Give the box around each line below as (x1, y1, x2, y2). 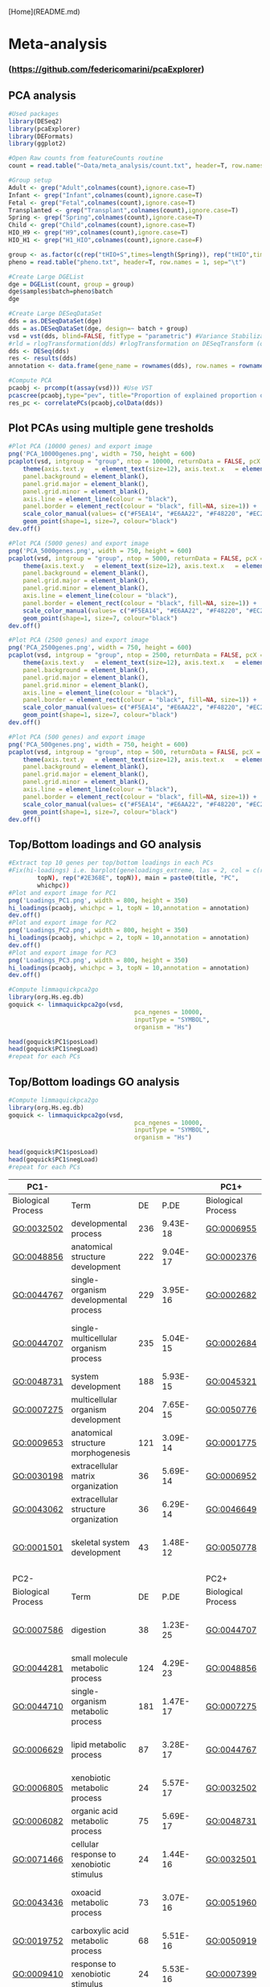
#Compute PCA (8, 377, 52, 385)
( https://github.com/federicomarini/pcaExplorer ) (8, 64, 205, 75)
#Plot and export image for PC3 (8, 949, 117, 957)
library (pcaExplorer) (8, 125, 81, 133)
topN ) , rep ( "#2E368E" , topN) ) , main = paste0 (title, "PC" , (37, 874, 239, 882)
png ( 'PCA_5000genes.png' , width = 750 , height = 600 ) (8, 546, 193, 554)
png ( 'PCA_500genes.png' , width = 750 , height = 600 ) (8, 740, 189, 748)
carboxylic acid (71, 1925, 129, 1936)
